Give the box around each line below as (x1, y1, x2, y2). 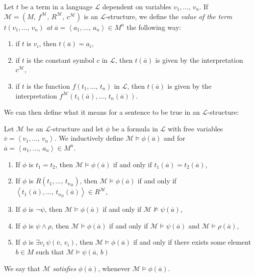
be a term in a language (21, 1, 93, 11)
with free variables (168, 123, 223, 133)
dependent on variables (102, 1, 172, 11)
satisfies (52, 263, 76, 273)
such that (36, 246, 64, 256)
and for (163, 133, 185, 143)
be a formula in (112, 123, 158, 133)
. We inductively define (54, 133, 124, 143)
